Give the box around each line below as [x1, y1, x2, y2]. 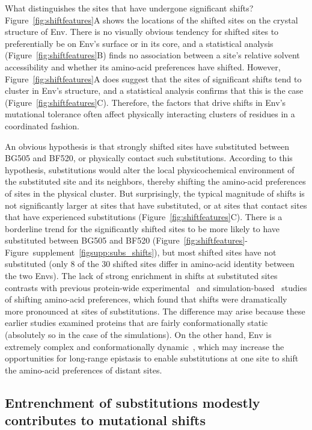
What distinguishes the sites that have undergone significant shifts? [5, 2, 254, 14]
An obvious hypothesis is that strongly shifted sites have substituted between [5, 140, 289, 152]
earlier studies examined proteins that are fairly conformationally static [5, 316, 268, 329]
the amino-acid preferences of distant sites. [5, 363, 162, 376]
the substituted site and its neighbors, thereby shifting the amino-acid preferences [5, 175, 306, 188]
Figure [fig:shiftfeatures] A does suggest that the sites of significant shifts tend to [5, 72, 302, 85]
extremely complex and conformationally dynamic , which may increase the [5, 340, 284, 352]
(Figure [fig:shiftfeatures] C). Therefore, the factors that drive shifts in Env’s [5, 96, 286, 108]
